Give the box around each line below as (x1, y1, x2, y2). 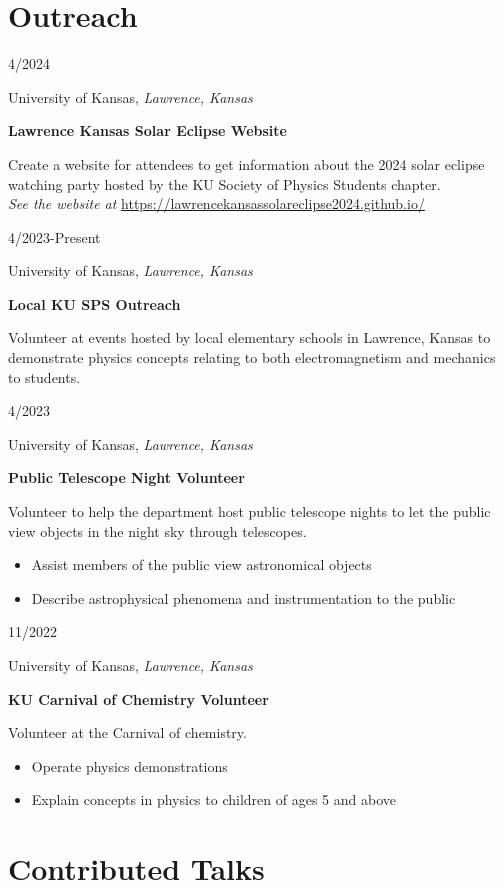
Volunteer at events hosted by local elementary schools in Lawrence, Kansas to (8, 327, 491, 348)
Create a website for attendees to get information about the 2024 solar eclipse (8, 153, 485, 174)
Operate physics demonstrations (31, 755, 228, 776)
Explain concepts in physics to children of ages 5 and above (31, 789, 396, 810)
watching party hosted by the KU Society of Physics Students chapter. (8, 173, 441, 194)
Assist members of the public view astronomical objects (31, 554, 372, 575)
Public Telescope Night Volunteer (8, 467, 245, 488)
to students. (8, 366, 81, 387)
